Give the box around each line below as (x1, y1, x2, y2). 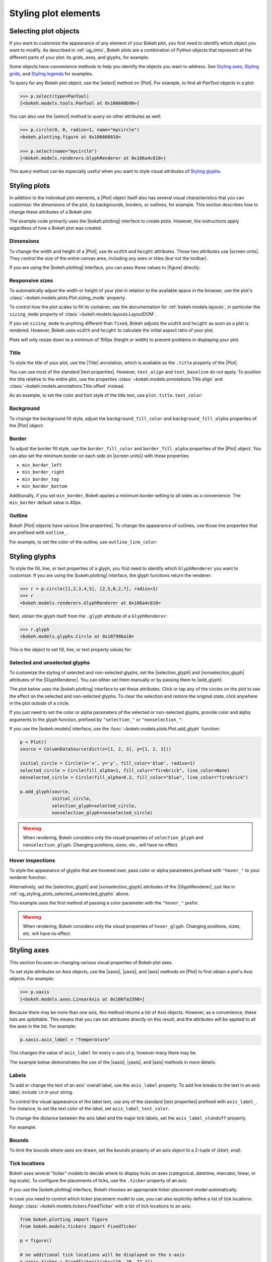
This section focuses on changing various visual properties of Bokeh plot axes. (9, 959, 173, 965)
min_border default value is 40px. (9, 499, 83, 505)
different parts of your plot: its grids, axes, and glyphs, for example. (9, 54, 150, 60)
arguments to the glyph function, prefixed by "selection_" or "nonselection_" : (9, 716, 183, 722)
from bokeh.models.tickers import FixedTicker (20, 1224, 137, 1229)
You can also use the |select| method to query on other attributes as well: (9, 114, 162, 120)
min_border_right (22, 469, 65, 475)
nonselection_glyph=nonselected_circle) (51, 810, 153, 815)
